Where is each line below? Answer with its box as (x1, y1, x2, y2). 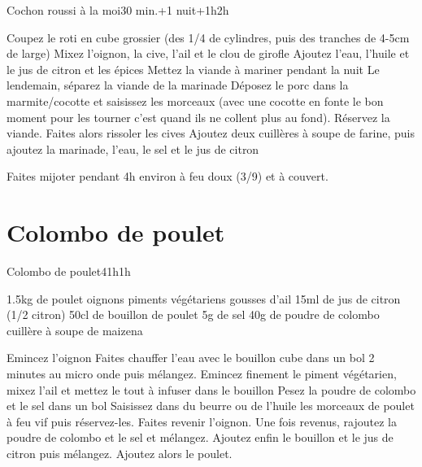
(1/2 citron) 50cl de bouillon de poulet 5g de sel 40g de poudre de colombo (7, 306, 380, 323)
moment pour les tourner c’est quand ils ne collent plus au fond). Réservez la (7, 108, 390, 125)
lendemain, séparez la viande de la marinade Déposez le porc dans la (7, 76, 349, 94)
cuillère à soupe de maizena (7, 321, 143, 338)
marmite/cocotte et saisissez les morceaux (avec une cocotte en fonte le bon (7, 92, 384, 109)
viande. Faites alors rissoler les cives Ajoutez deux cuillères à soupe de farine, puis (7, 124, 415, 142)
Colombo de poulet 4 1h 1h (7, 263, 131, 280)
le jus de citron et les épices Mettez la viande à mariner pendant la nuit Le (7, 60, 380, 77)
